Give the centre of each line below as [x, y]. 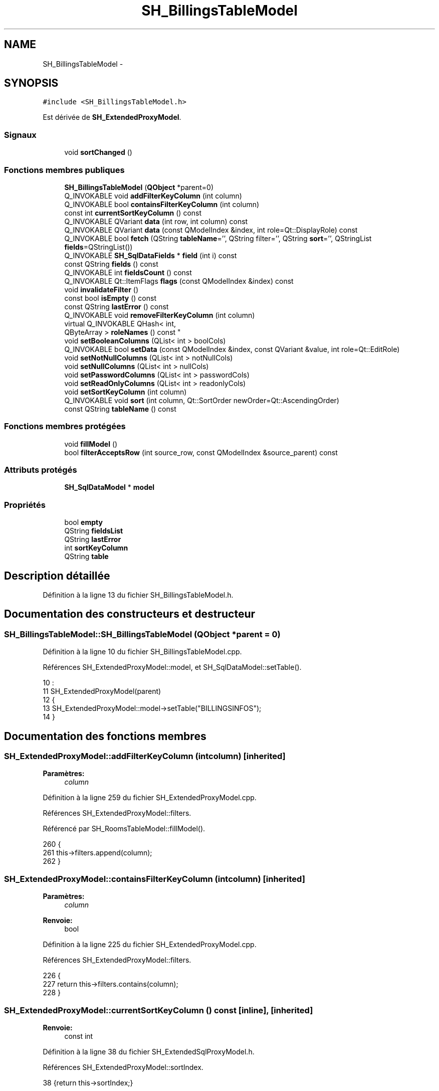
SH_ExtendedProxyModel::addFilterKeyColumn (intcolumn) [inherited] [145, 756]
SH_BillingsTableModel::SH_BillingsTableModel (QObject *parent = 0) [142, 634]
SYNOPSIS [31, 83]
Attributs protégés [41, 470]
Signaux [20, 135]
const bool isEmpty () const [110, 298]
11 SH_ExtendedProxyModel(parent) [102, 691]
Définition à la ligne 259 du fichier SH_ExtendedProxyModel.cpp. [150, 798]
